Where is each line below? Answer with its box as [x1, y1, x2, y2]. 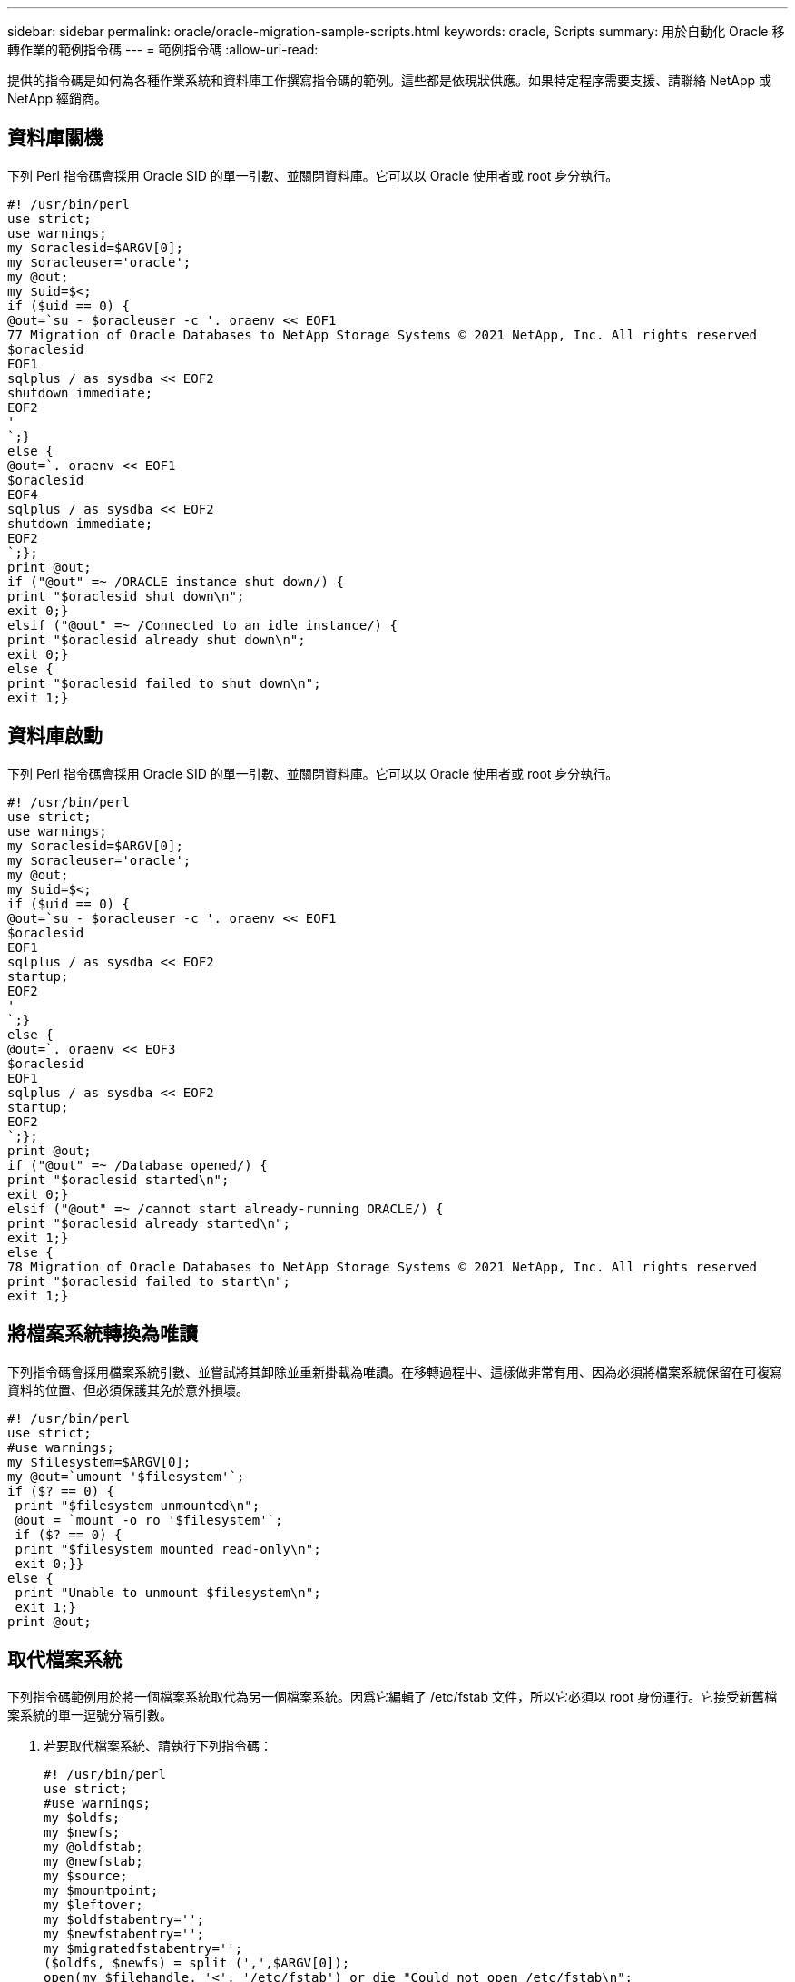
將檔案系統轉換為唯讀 [7, 1322, 198, 1346]
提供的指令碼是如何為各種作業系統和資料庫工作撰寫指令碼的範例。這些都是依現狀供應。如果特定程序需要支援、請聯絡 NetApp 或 [7, 73, 771, 88]
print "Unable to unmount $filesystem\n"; [15, 1585, 321, 1600]
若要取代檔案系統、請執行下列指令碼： [44, 1738, 272, 1754]
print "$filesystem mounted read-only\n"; [15, 1541, 321, 1556]
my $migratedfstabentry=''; [44, 1941, 243, 1957]
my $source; [44, 1869, 128, 1884]
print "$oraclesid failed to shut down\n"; [7, 675, 321, 691]
